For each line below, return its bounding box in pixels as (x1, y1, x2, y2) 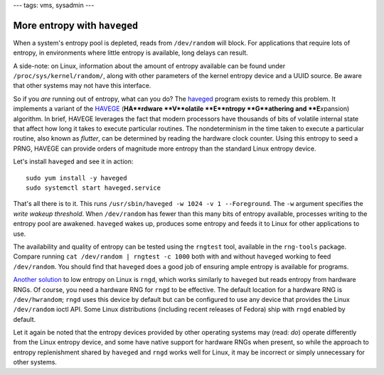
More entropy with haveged (13, 19, 139, 31)
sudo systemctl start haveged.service (26, 183, 161, 192)
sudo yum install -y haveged (26, 174, 127, 182)
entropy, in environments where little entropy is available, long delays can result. (13, 48, 248, 57)
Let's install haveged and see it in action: (13, 157, 134, 166)
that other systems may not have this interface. (13, 82, 151, 90)
